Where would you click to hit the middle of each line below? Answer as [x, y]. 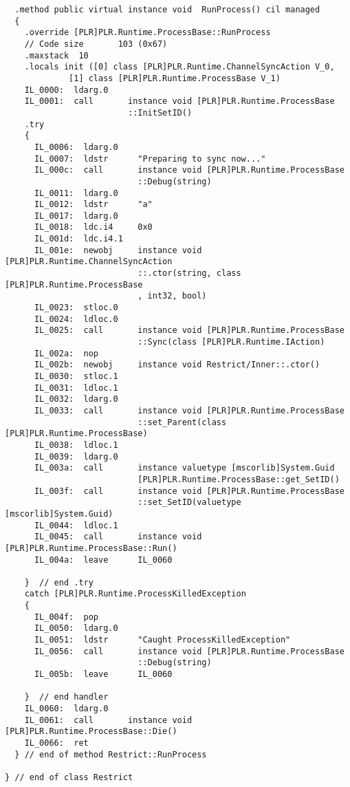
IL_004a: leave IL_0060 [103, 560]
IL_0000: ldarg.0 [66, 90]
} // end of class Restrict [69, 777]
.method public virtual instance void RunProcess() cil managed [167, 10]
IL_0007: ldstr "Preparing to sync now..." [150, 159]
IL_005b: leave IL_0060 [103, 675]
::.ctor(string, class [189, 273]
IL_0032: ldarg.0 [76, 399]
